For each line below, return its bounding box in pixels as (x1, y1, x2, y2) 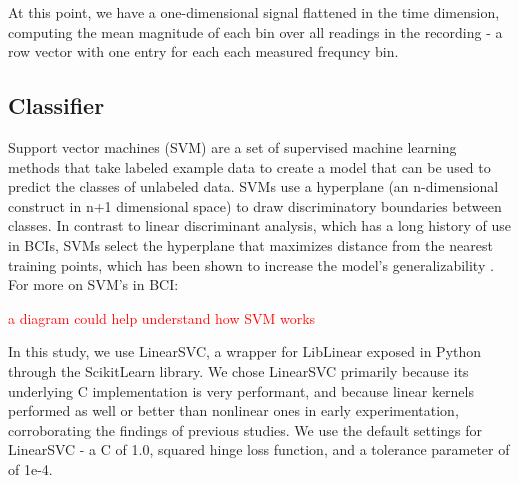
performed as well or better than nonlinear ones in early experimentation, (8, 400, 459, 421)
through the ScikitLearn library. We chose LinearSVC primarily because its (8, 360, 469, 381)
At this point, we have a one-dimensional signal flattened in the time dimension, (8, 2, 500, 22)
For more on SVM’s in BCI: (8, 274, 179, 295)
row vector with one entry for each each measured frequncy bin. (8, 41, 399, 62)
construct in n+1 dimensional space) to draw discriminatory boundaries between (8, 195, 502, 216)
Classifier (8, 90, 105, 121)
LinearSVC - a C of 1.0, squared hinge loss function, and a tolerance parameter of (8, 439, 510, 460)
